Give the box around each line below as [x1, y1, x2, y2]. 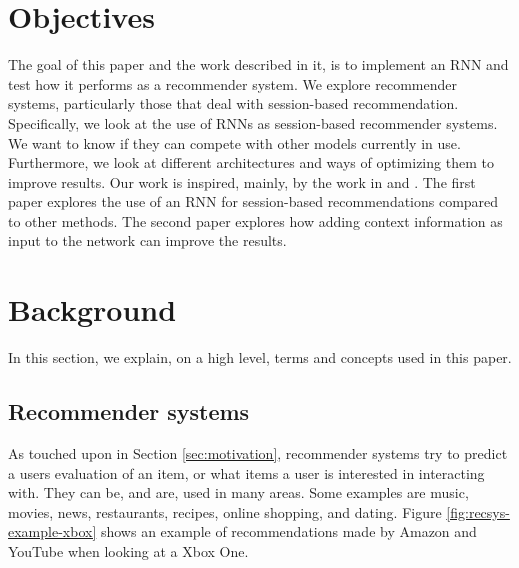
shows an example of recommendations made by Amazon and [100, 521, 477, 542]
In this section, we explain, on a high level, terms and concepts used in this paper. [8, 347, 512, 368]
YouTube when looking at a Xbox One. [8, 540, 249, 561]
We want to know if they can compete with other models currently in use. [8, 132, 461, 153]
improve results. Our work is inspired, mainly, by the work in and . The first [8, 171, 476, 192]
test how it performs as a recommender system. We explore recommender [8, 73, 457, 94]
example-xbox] [8, 521, 97, 542]
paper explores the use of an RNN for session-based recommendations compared [8, 191, 499, 212]
